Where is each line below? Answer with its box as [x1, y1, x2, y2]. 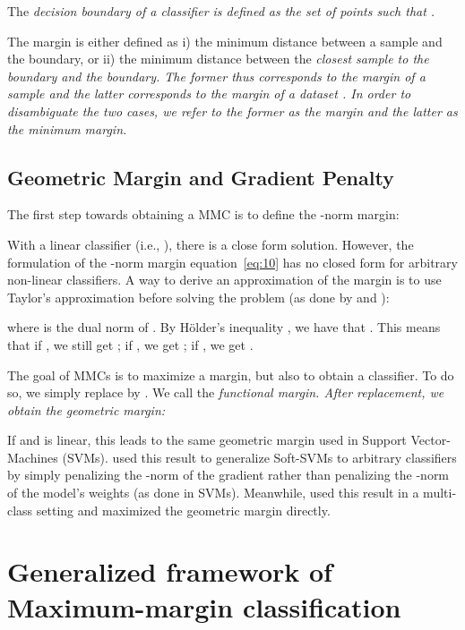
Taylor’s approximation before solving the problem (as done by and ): [7, 287, 390, 306]
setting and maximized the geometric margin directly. [36, 500, 331, 519]
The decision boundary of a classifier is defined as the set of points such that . [7, 2, 435, 20]
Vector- [410, 430, 451, 449]
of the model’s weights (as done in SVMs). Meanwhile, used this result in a [7, 483, 419, 502]
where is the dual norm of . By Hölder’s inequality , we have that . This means [7, 318, 441, 336]
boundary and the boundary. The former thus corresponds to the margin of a [7, 66, 426, 85]
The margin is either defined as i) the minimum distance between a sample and [7, 31, 443, 50]
